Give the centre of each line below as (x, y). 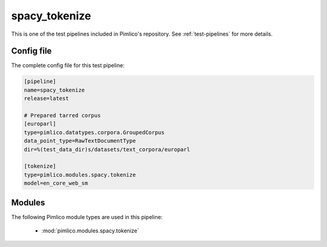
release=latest (46, 99)
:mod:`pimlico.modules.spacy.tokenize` (90, 231)
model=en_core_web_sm (56, 183)
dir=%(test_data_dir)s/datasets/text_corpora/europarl (107, 149)
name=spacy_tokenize (54, 90)
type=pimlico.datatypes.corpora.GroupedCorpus (94, 132)
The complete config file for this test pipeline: (68, 65)
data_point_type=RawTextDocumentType (80, 141)
